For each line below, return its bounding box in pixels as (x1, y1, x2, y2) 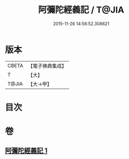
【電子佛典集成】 (28, 63, 67, 69)
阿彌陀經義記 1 (5, 146, 48, 155)
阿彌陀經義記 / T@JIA (38, 4, 125, 16)
